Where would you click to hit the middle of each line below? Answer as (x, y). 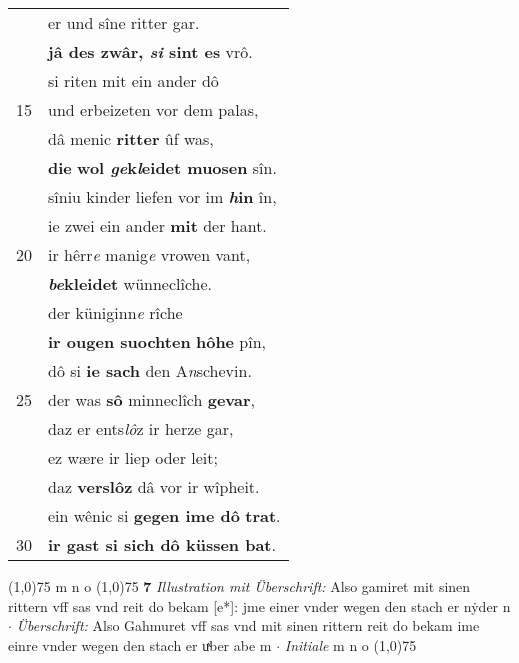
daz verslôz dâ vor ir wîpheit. (154, 486)
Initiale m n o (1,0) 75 (350, 644)
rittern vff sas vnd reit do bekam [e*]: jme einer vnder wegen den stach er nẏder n (259, 605)
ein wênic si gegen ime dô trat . (164, 515)
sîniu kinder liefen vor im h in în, (162, 196)
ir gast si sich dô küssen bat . (162, 544)
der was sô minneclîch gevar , (152, 399)
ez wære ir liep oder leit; (133, 457)
